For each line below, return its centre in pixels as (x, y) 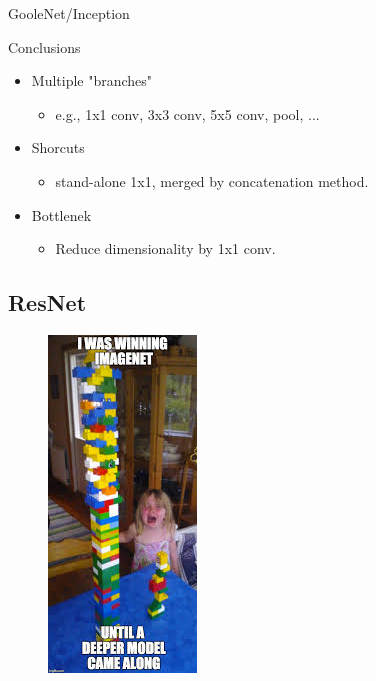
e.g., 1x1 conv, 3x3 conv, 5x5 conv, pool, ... (187, 113)
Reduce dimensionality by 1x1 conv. (165, 248)
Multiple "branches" (92, 80)
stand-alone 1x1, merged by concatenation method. (212, 180)
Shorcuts (58, 147)
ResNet (47, 302)
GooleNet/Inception (69, 13)
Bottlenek (61, 214)
